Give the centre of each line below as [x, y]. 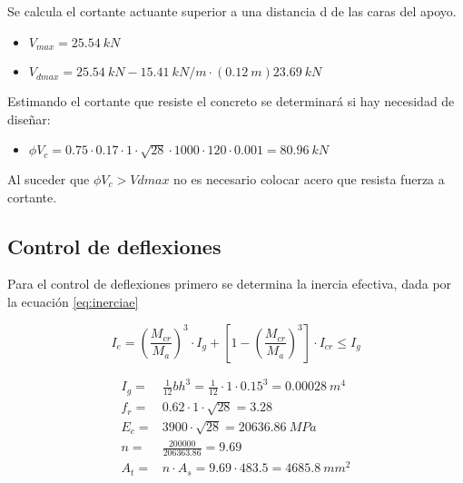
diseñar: [29, 118]
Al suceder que [49, 179]
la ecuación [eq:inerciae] [73, 301]
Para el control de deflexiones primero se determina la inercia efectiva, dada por [230, 284]
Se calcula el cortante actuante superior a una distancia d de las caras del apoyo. [232, 11]
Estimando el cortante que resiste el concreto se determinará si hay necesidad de [231, 101]
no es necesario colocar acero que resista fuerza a [309, 179]
